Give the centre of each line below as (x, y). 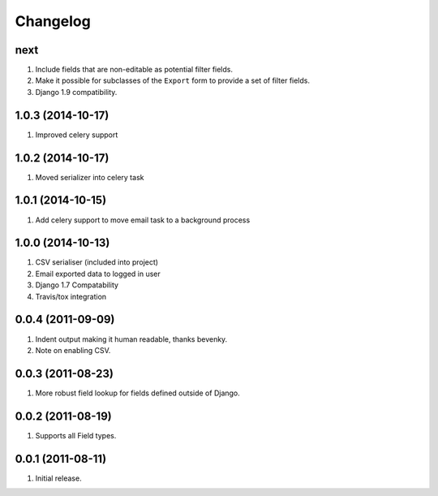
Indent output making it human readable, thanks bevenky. (131, 339)
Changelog (53, 21)
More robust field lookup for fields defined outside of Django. (138, 393)
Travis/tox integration (71, 296)
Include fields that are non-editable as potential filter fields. (134, 70)
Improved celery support (77, 135)
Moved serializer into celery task (90, 177)
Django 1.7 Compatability (77, 285)
